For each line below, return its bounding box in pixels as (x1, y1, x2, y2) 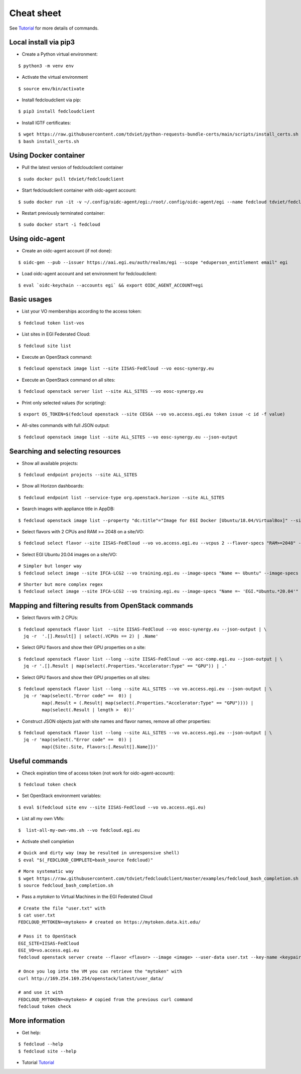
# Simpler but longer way (18, 563, 82, 569)
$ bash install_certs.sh (18, 138, 79, 144)
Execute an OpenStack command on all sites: (22, 377, 115, 383)
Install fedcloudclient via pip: (22, 97, 81, 103)
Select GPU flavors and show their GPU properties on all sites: (22, 674, 150, 680)
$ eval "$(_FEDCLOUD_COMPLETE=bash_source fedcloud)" (18, 857, 153, 863)
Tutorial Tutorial (22, 1059, 55, 1065)
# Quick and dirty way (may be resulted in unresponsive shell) (18, 850, 180, 856)
